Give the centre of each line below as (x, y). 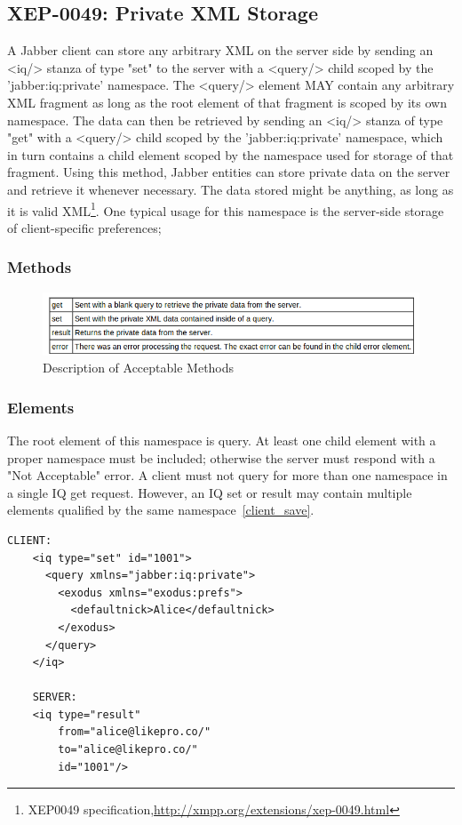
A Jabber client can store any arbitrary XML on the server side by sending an (220, 50)
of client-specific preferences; (84, 227)
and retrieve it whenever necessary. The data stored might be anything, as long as (231, 189)
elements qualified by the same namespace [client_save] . (161, 510)
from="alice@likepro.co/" (135, 732)
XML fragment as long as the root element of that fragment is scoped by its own (227, 102)
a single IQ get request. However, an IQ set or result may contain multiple (210, 492)
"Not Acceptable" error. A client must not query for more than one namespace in (227, 475)
